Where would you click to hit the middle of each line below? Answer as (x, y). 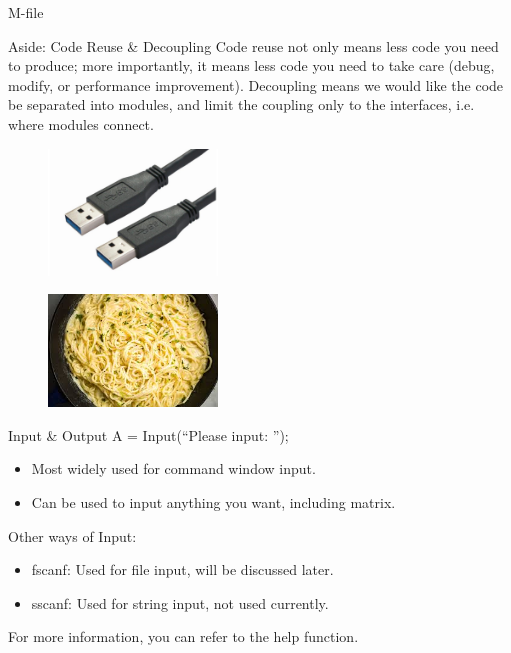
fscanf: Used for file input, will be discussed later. (182, 569)
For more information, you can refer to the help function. (183, 636)
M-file (26, 12)
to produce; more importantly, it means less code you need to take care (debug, (251, 65)
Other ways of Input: (72, 535)
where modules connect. (81, 123)
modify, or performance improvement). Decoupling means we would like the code (256, 84)
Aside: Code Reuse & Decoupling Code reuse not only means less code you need (253, 45)
